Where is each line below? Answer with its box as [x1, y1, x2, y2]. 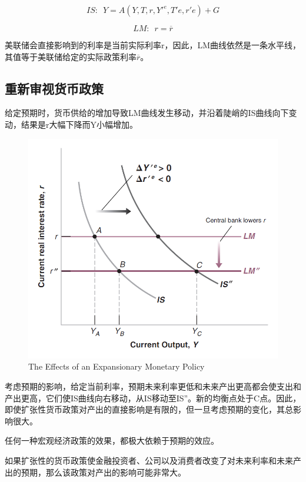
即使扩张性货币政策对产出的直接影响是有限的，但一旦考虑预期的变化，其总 [5, 403, 293, 415]
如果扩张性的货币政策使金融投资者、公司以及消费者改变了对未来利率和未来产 [5, 454, 301, 466]
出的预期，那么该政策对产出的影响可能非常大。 [5, 466, 186, 478]
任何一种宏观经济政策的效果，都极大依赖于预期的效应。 [5, 434, 219, 447]
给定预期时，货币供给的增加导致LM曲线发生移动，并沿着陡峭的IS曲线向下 [5, 107, 289, 119]
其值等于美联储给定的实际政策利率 [5, 50, 137, 62]
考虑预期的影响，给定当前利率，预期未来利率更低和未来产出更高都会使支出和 [5, 380, 301, 392]
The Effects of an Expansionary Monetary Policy [28, 360, 205, 373]
